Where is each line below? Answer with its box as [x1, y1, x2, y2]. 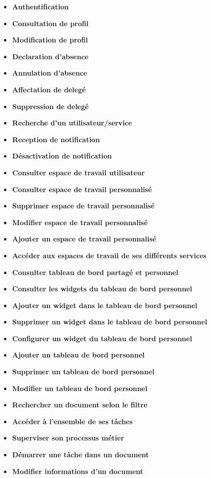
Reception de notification [12, 134, 100, 144]
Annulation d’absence [12, 68, 87, 78]
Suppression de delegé [12, 101, 89, 111]
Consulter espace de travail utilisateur [12, 167, 145, 177]
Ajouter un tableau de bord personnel [12, 350, 145, 360]
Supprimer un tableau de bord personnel [12, 366, 155, 377]
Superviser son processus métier [12, 433, 125, 443]
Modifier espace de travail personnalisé [12, 217, 148, 227]
